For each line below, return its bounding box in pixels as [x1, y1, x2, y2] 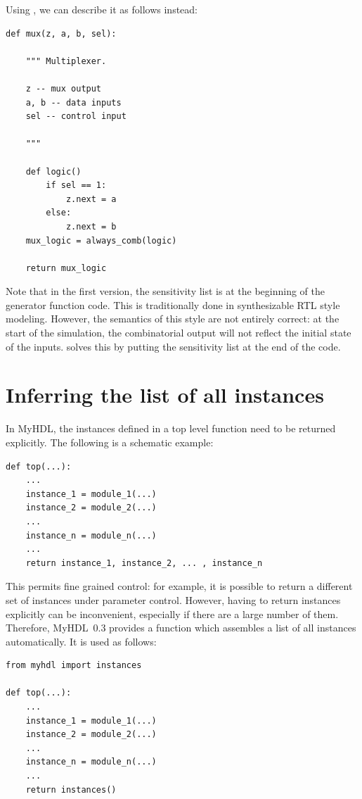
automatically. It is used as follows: [6, 634, 157, 648]
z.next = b [65, 221, 117, 232]
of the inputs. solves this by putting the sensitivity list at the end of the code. [6, 339, 341, 353]
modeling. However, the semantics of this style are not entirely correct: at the [6, 311, 340, 326]
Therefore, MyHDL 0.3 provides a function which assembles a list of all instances [6, 620, 356, 635]
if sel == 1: [46, 180, 107, 191]
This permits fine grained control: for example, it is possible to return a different [6, 579, 353, 593]
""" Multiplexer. [25, 56, 107, 66]
